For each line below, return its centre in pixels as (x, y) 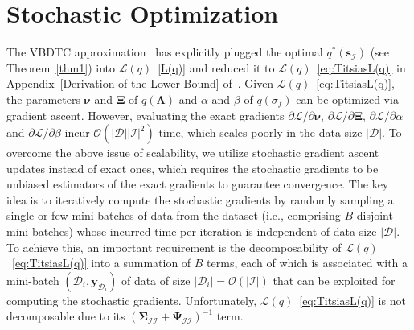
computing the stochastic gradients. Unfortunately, (132, 300)
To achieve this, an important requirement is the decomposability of (174, 247)
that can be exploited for (334, 280)
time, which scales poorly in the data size (260, 132)
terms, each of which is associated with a (307, 263)
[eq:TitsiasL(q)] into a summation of (102, 263)
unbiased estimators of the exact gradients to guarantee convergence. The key (198, 184)
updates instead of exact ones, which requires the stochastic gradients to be (193, 168)
